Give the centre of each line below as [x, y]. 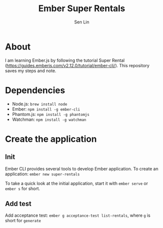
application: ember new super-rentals [43, 174]
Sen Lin [82, 22]
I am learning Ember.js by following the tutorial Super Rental [65, 60]
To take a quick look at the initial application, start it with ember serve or [77, 183]
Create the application [51, 139]
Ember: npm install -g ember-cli [46, 109]
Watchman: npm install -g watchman [49, 119]
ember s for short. [23, 189]
